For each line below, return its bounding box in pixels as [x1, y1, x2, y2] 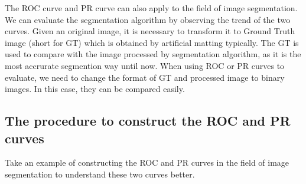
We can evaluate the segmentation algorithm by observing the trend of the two [5, 13, 291, 25]
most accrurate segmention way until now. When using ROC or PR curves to [5, 59, 285, 71]
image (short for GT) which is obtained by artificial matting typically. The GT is [5, 36, 299, 48]
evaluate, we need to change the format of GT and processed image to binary [5, 71, 285, 83]
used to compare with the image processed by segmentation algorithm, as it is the [5, 48, 301, 60]
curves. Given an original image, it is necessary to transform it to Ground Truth [5, 25, 295, 37]
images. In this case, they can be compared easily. [5, 83, 185, 95]
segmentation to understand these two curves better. [5, 167, 195, 180]
